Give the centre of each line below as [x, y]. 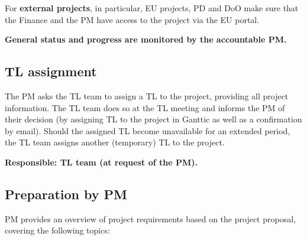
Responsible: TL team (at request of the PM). [101, 162]
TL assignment [51, 71]
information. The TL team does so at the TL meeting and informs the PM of [145, 107]
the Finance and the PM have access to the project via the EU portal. [132, 19]
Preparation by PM [66, 194]
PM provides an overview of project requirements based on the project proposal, [150, 218]
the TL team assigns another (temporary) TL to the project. [115, 142]
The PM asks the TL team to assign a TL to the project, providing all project [147, 95]
